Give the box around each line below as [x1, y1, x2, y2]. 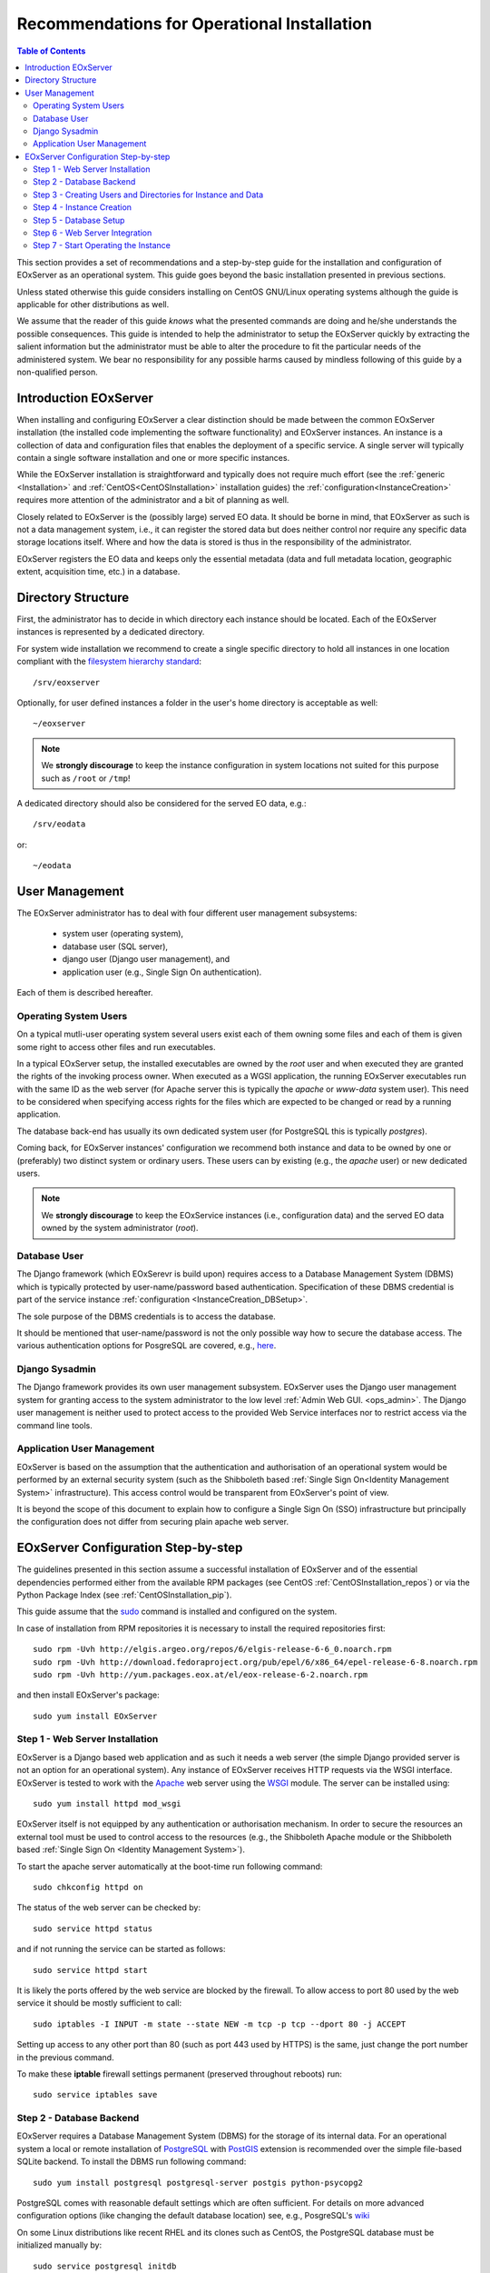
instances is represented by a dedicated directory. [16, 626, 205, 637]
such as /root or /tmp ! [41, 773, 131, 784]
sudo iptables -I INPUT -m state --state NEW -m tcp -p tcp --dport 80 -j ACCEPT [33, 2018, 407, 2029]
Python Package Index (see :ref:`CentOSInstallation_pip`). [16, 1589, 232, 1600]
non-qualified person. [16, 366, 99, 377]
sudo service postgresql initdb [33, 2260, 177, 2271]
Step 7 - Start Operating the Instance [33, 240, 171, 251]
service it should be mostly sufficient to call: [16, 1998, 181, 2008]
